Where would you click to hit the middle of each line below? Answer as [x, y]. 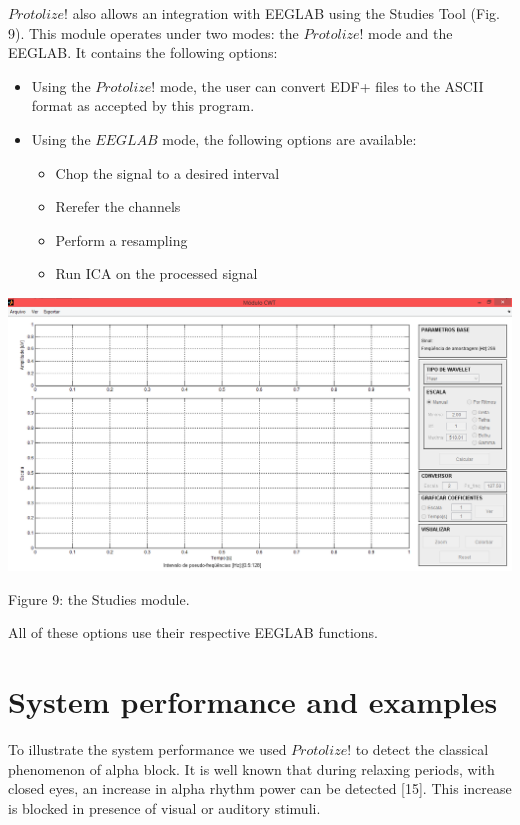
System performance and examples [253, 701]
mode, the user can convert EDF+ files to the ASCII [321, 85]
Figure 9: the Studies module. [99, 598]
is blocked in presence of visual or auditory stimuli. [164, 807]
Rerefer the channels [118, 206]
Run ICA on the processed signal [156, 273]
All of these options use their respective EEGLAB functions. [193, 632]
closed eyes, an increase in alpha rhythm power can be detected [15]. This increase [260, 788]
